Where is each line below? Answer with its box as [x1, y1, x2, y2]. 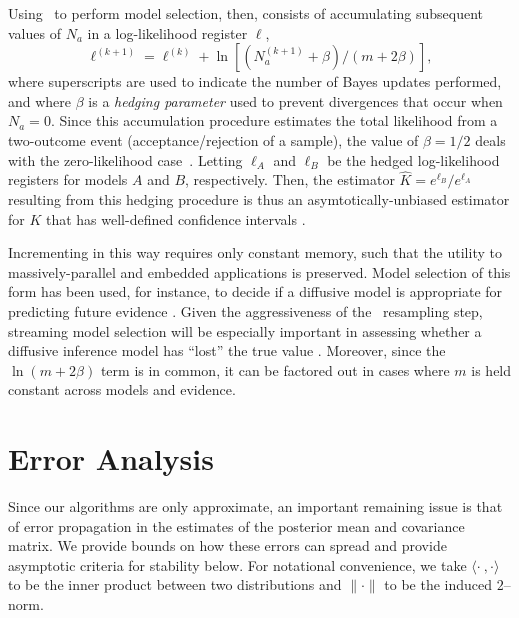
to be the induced [384, 574, 493, 595]
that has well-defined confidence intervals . [45, 208, 306, 229]
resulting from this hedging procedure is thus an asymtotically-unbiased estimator [8, 188, 510, 209]
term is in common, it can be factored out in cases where [100, 359, 450, 380]
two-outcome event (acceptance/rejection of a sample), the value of [8, 129, 419, 150]
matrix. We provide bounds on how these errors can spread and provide [8, 535, 447, 556]
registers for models [8, 169, 128, 190]
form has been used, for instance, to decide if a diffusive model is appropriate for [8, 281, 503, 302]
